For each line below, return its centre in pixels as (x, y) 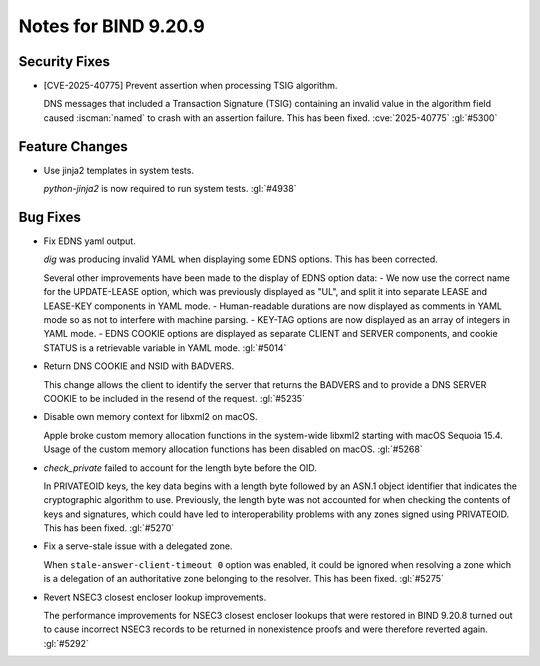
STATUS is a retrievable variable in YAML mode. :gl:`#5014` (165, 347)
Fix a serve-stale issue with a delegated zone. (138, 546)
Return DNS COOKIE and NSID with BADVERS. (139, 366)
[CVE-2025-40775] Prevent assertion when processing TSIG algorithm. (190, 86)
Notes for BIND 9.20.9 (111, 26)
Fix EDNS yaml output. (90, 241)
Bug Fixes (50, 216)
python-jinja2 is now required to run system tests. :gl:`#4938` (170, 189)
